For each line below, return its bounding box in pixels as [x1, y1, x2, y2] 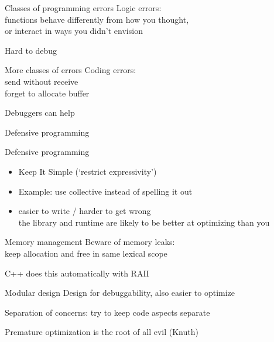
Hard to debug [5, 44, 57, 56]
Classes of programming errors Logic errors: [5, 2, 162, 13]
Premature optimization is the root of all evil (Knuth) [5, 326, 198, 338]
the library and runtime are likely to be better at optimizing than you [18, 216, 270, 228]
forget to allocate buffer [5, 87, 90, 99]
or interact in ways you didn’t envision [5, 25, 143, 37]
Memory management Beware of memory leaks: [5, 236, 175, 248]
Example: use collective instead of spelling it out [18, 185, 193, 197]
